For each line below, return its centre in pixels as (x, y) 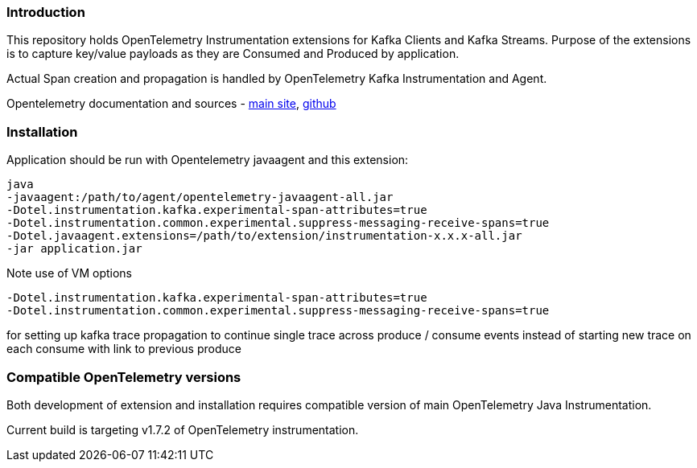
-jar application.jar (74, 249)
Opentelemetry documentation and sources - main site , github (171, 104)
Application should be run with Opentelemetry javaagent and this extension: (208, 160)
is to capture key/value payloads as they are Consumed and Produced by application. (233, 54)
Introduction (46, 12)
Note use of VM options (70, 273)
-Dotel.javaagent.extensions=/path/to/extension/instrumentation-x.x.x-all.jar (264, 236)
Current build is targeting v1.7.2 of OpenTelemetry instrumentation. (183, 429)
